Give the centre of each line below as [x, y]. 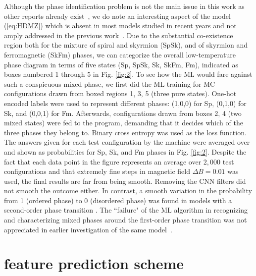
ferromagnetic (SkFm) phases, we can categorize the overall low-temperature [120, 54]
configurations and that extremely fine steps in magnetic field [97, 171]
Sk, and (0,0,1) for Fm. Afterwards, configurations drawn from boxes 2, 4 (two [123, 113]
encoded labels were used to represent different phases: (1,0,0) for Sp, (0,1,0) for [125, 103]
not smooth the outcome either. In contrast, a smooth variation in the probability [128, 191]
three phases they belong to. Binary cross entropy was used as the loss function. [125, 132]
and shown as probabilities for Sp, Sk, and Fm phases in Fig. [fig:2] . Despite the [125, 151]
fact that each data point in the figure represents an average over [103, 161]
